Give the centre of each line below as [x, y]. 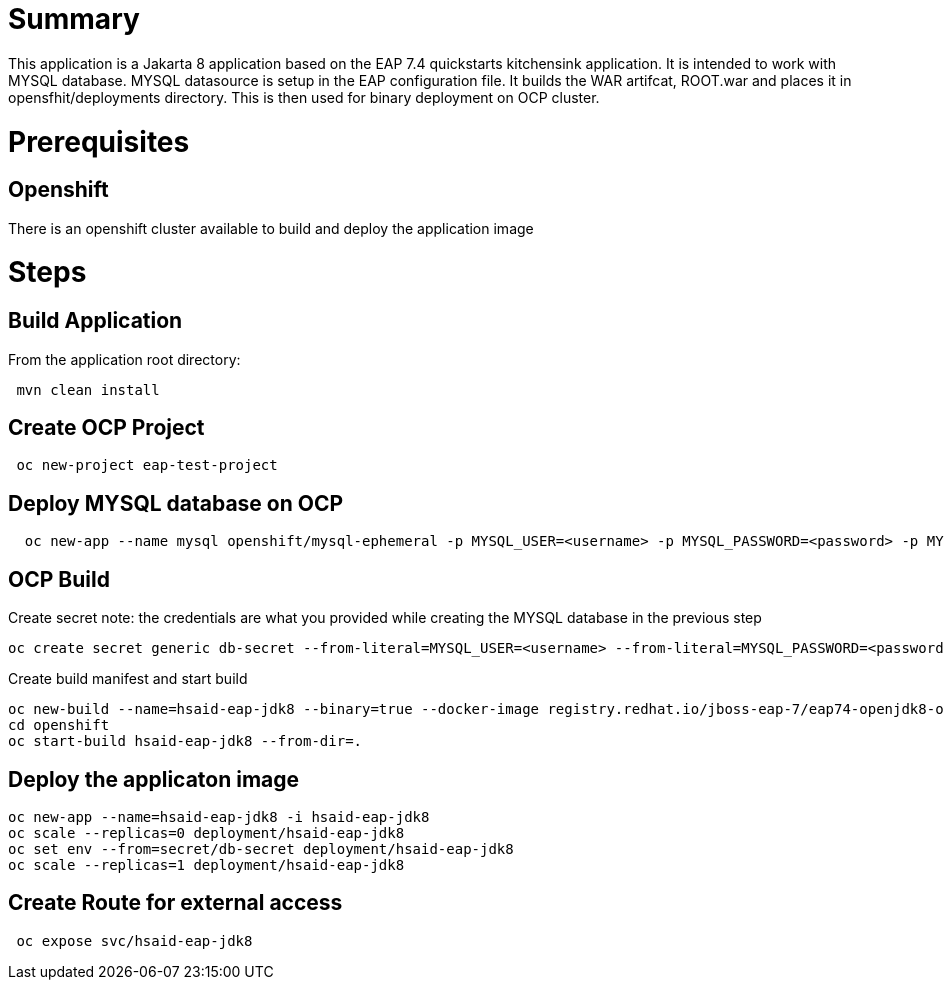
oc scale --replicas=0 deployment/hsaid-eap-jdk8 [206, 832]
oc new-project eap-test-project [147, 465]
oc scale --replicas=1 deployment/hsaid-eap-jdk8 [206, 864]
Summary [74, 19]
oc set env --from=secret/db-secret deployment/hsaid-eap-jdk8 [261, 848]
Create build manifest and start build [128, 679]
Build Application [95, 321]
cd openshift [59, 725]
